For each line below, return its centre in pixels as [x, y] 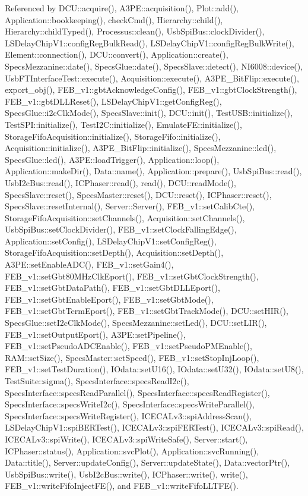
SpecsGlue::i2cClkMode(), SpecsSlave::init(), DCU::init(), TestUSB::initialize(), [149, 113]
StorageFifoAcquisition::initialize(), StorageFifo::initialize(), [113, 136]
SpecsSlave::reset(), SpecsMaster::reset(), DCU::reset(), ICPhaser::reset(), [138, 194]
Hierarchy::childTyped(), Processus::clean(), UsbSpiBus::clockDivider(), [135, 31]
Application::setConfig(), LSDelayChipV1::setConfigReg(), [111, 241]
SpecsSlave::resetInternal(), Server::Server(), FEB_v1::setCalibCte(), [130, 206]
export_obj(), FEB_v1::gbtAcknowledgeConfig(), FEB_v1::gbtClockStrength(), [151, 90]
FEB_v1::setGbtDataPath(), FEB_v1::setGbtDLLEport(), [112, 288]
